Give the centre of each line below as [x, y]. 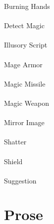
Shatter [15, 142]
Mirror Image [24, 122]
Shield [13, 161]
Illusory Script [26, 45]
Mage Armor [23, 64]
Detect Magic [24, 25]
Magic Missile [25, 83]
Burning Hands [27, 6]
